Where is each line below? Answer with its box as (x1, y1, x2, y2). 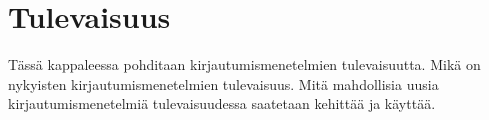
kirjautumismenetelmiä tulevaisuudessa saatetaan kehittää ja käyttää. (8, 93, 436, 114)
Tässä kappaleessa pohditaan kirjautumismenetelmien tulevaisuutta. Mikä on (8, 54, 481, 75)
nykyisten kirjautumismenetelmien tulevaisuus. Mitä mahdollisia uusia (8, 73, 439, 94)
